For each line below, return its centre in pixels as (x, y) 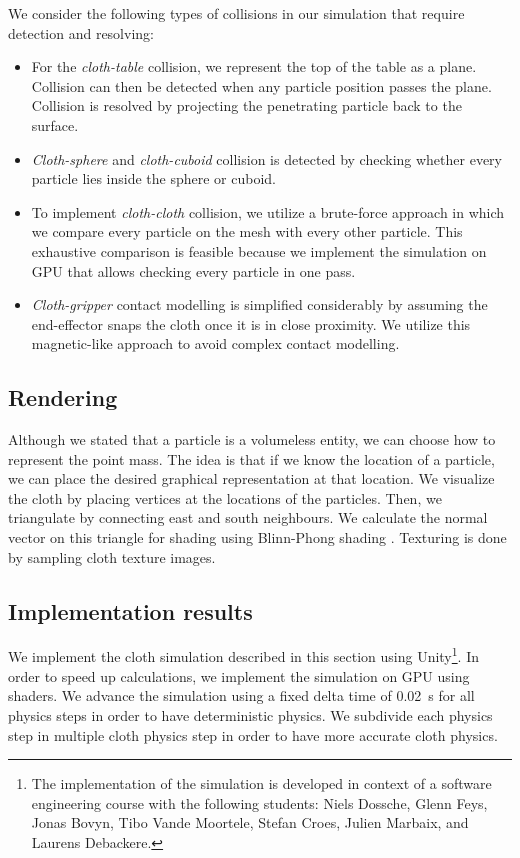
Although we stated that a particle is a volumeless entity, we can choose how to (252, 439)
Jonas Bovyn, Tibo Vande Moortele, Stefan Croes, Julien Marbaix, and (250, 822)
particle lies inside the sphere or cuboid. (153, 178)
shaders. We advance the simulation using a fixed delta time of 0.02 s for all (241, 695)
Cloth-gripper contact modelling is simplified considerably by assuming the (259, 304)
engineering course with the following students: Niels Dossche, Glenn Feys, (259, 802)
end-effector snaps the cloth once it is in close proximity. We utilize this (251, 323)
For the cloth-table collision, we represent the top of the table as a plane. (254, 66)
